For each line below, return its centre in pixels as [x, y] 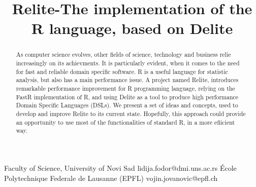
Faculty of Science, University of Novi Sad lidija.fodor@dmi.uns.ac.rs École [120, 167]
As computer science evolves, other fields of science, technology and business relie [123, 54]
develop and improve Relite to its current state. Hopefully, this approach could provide [131, 113]
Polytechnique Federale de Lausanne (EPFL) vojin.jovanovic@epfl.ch [111, 178]
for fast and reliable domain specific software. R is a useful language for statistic [122, 71]
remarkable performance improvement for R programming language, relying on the [125, 88]
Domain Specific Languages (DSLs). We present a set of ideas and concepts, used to [127, 105]
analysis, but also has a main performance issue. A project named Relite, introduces [127, 80]
